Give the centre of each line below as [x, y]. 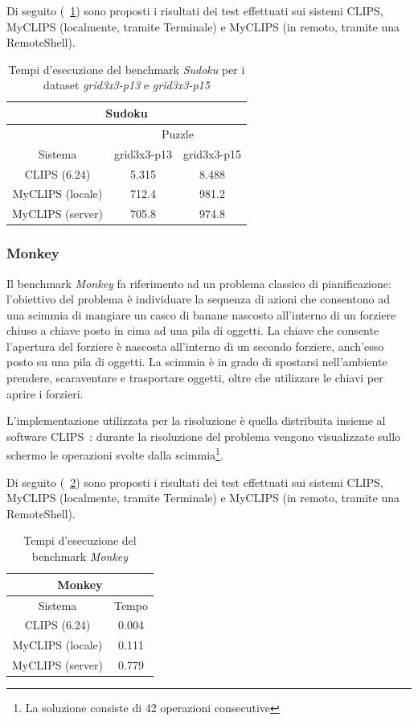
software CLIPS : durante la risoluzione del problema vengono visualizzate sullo [204, 436]
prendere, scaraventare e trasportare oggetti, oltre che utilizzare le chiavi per [195, 378]
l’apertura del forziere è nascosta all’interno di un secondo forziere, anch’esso [195, 346]
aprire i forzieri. [45, 393]
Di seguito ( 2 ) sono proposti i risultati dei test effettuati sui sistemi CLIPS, [195, 482]
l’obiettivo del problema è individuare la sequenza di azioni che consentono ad [199, 299]
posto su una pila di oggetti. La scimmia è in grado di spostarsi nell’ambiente [197, 362]
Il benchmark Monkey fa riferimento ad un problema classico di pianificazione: [199, 283]
